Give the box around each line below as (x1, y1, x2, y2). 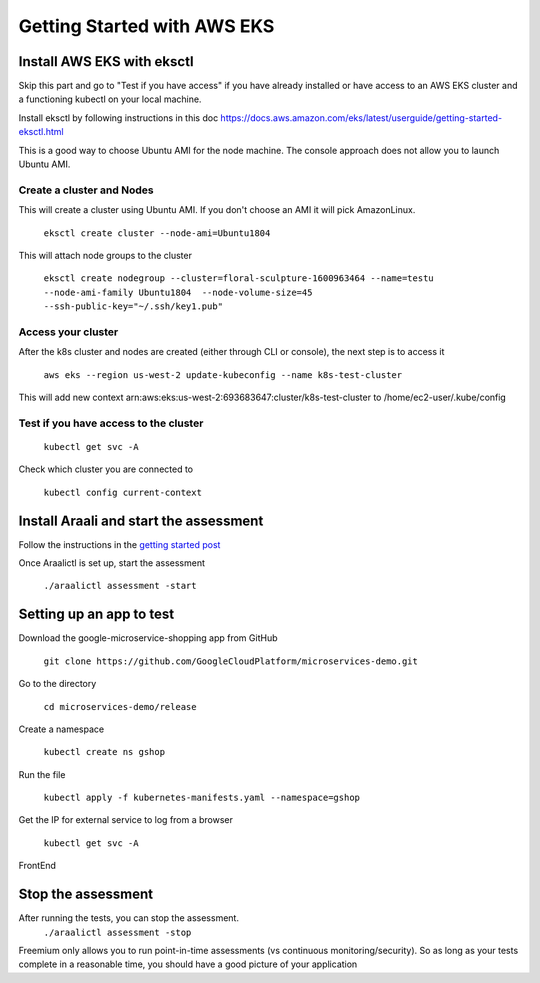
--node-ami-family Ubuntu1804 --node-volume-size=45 (43, 286, 313, 298)
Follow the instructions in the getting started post (18, 538, 221, 550)
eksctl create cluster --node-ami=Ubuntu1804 (43, 227, 271, 239)
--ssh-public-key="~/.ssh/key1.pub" (43, 301, 224, 312)
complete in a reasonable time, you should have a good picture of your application (18, 958, 358, 970)
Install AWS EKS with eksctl (18, 53, 194, 70)
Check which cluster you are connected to (18, 463, 194, 475)
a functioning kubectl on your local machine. (18, 93, 202, 105)
